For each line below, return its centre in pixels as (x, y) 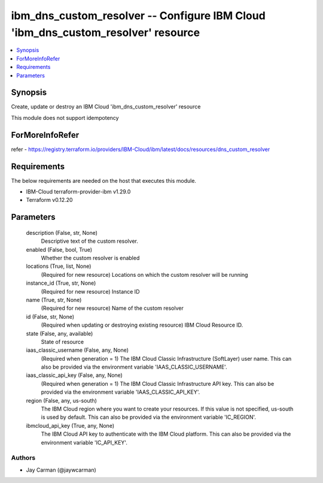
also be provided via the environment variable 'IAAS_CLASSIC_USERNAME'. (134, 367)
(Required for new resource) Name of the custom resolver (112, 308)
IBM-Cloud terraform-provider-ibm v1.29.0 (78, 192)
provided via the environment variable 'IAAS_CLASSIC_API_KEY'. (121, 392)
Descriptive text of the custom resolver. (90, 241)
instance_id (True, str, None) (61, 283)
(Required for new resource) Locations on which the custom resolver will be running (144, 274)
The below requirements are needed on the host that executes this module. (104, 180)
